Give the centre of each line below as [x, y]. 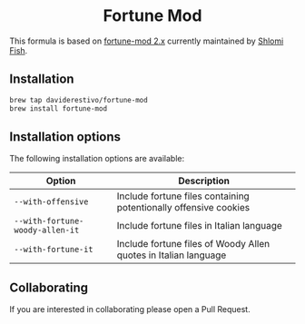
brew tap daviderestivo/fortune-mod [79, 100]
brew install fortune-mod [58, 108]
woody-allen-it [47, 231]
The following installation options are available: [97, 159]
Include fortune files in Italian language [200, 226]
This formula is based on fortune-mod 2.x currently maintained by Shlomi [147, 41]
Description [204, 181]
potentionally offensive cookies [183, 208]
